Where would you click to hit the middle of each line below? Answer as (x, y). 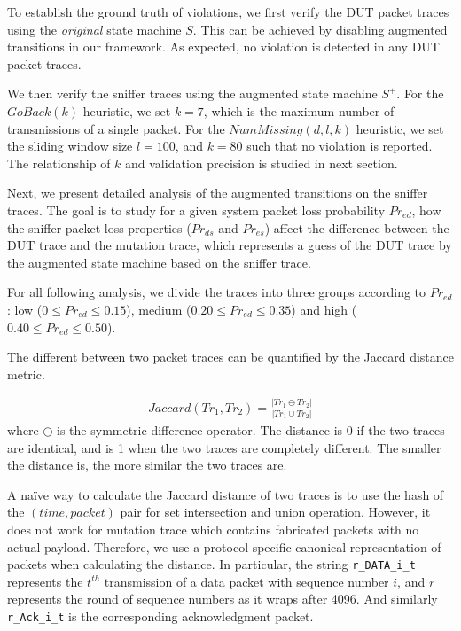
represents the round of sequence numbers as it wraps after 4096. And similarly (223, 599)
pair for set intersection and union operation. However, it (275, 512)
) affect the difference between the (357, 227)
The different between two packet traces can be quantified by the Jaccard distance (231, 357)
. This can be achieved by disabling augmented (320, 29)
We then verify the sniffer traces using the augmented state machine (192, 93)
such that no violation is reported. (340, 146)
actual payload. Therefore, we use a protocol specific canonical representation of (224, 546)
